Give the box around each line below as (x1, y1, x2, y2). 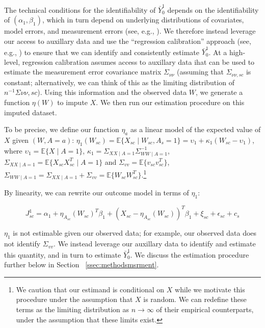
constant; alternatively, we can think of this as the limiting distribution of (4, 77, 234, 87)
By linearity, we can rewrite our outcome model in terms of (4, 187, 189, 198)
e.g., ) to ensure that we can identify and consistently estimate (4, 46, 199, 57)
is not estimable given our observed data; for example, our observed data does (13, 228, 257, 238)
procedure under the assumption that (16, 294, 133, 305)
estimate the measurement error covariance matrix (4, 66, 162, 77)
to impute (57, 97, 88, 108)
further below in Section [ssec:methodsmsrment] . (4, 259, 159, 270)
